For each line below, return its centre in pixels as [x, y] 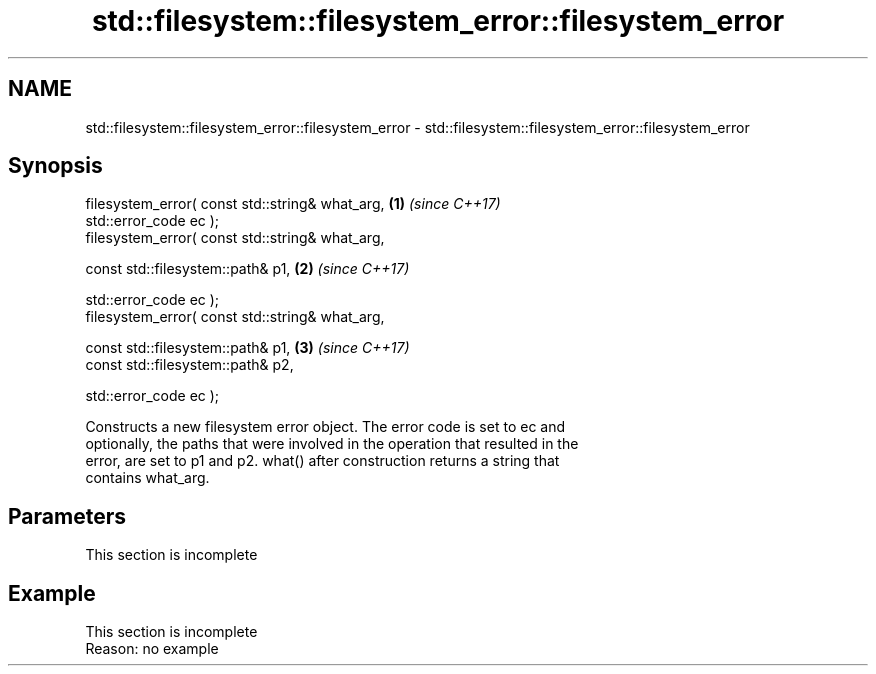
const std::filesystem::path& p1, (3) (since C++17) [247, 348]
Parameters [67, 516]
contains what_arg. [147, 478]
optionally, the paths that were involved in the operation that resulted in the [332, 444]
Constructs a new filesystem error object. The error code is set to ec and [325, 427]
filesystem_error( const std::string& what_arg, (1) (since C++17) [293, 204]
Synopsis [55, 166]
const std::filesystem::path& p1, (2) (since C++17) [247, 269]
